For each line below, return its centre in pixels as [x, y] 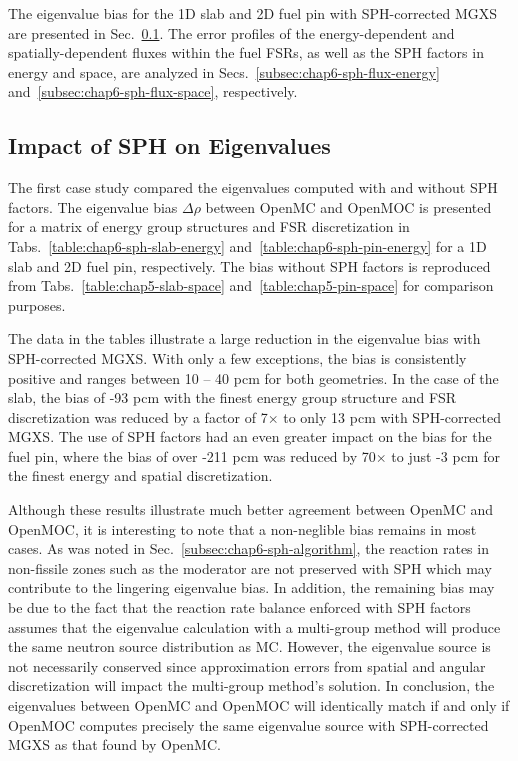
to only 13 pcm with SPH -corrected [392, 416]
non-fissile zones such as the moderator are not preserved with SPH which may [250, 567]
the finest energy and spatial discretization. [140, 475]
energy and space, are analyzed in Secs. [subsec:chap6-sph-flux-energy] [224, 71]
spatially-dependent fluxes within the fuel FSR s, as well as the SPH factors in [246, 52]
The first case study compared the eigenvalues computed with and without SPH [253, 187]
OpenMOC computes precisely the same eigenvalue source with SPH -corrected [248, 724]
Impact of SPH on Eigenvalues [169, 145]
